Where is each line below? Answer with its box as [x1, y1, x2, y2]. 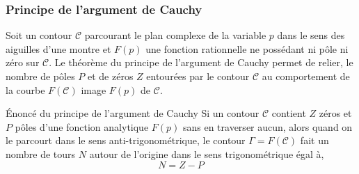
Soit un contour [6, 28, 72, 42]
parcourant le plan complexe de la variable [84, 28, 266, 42]
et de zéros [87, 69, 134, 83]
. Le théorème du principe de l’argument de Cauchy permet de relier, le [49, 55, 353, 70]
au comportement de [262, 69, 350, 83]
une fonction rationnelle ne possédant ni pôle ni [145, 41, 349, 56]
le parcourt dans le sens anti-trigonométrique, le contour [6, 133, 246, 148]
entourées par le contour [146, 69, 250, 83]
